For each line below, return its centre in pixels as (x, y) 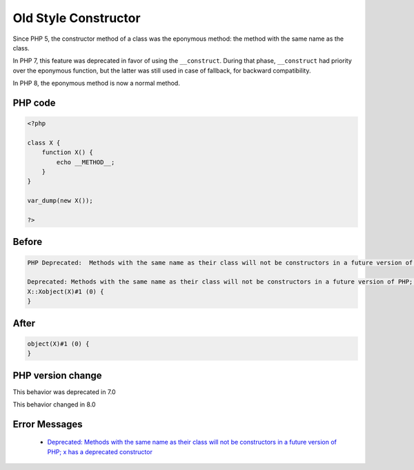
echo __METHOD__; (86, 162)
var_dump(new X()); (60, 201)
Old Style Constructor (77, 18)
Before (28, 242)
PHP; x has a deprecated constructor (100, 451)
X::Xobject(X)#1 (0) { (66, 291)
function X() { (67, 153)
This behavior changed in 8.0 (54, 404)
